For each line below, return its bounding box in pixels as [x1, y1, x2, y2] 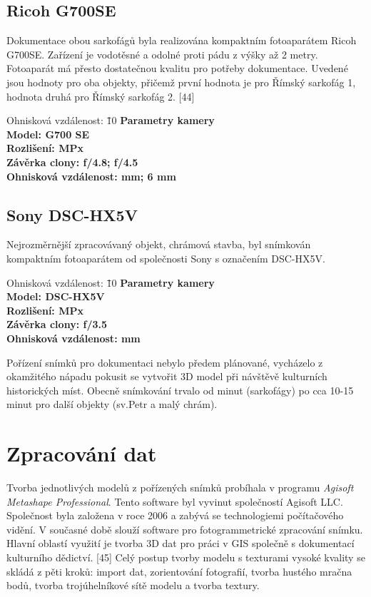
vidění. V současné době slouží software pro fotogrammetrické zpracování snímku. [6, 521, 363, 536]
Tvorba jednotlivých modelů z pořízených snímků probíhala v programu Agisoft [6, 480, 354, 494]
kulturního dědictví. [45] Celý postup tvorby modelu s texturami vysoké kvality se [6, 549, 365, 564]
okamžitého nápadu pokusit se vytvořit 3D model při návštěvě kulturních [6, 369, 327, 384]
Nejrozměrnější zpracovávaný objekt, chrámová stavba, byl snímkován [6, 237, 311, 252]
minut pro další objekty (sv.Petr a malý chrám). [6, 397, 218, 412]
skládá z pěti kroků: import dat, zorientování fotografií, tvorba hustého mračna [6, 563, 352, 578]
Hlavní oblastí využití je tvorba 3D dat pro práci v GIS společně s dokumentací [6, 536, 355, 551]
